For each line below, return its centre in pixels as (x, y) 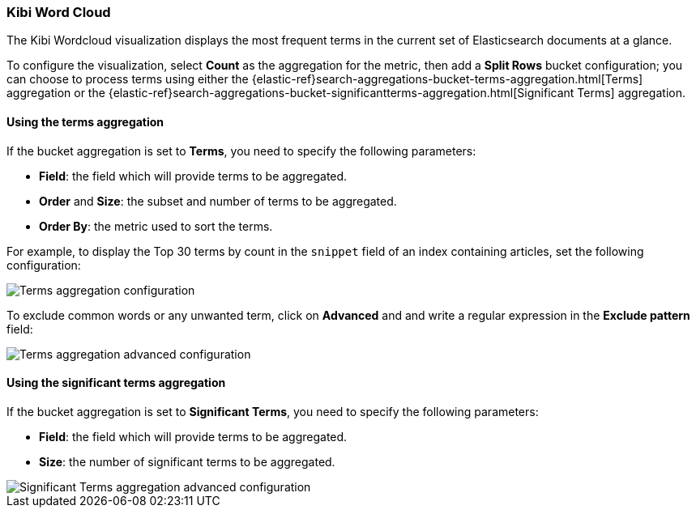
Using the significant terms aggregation (116, 383)
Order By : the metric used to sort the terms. (156, 226)
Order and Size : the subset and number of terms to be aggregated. (218, 201)
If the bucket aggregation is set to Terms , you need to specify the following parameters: (241, 151)
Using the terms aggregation (85, 121)
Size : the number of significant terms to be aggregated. (187, 461)
